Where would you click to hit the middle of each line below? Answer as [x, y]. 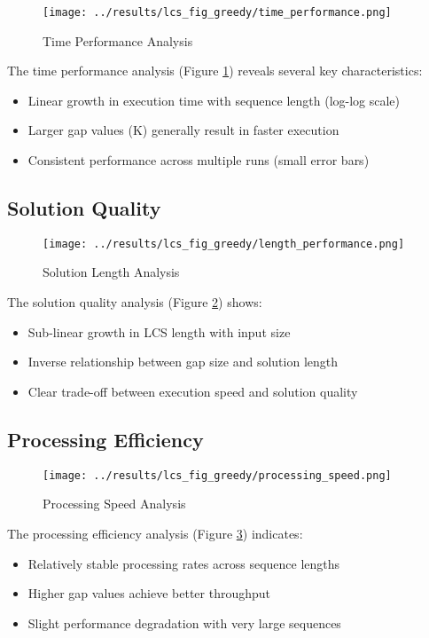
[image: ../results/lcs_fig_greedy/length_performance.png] [224, 244]
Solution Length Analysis [111, 272]
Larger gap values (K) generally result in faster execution [183, 130]
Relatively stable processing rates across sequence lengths [184, 563]
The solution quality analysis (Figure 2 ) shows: [135, 302]
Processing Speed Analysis [114, 504]
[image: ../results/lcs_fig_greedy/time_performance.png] [217, 12]
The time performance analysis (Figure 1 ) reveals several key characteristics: [215, 71]
